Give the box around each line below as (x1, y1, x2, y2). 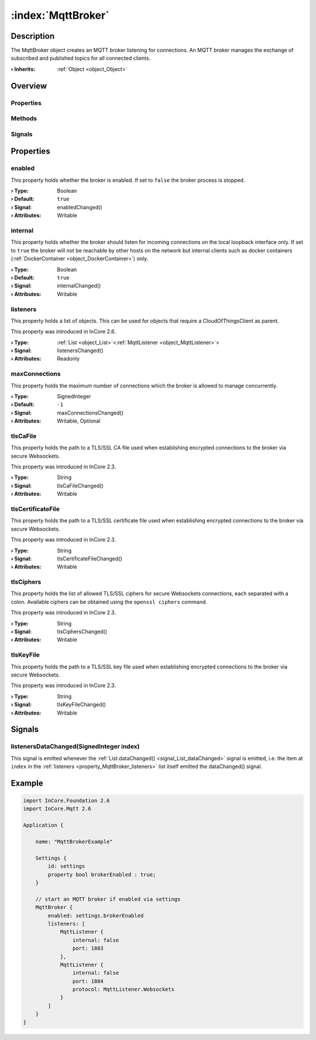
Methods (11, 114, 37, 123)
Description (11, 31, 55, 41)
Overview (11, 81, 47, 91)
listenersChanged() (57, 347, 104, 354)
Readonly (57, 355, 80, 362)
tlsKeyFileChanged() (57, 701, 107, 708)
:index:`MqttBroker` (11, 9, 109, 22)
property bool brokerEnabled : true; (47, 871, 156, 878)
